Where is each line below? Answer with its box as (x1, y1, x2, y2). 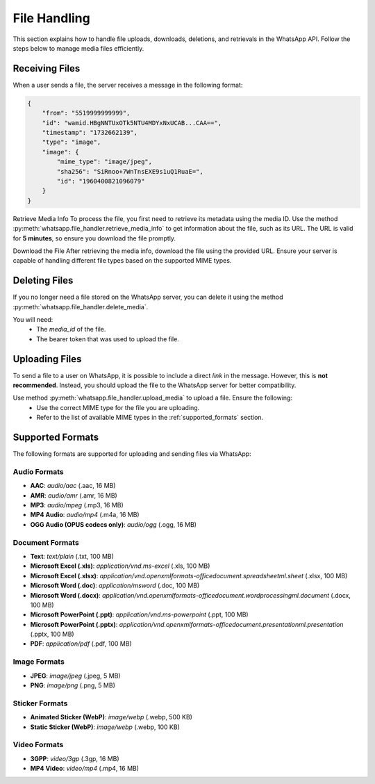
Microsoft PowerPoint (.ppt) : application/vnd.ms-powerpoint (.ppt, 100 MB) (30, 610, 249, 619)
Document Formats (12, 537, 79, 547)
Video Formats (12, 740, 64, 750)
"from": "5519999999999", (42, 109, 131, 117)
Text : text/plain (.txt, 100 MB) (30, 552, 115, 560)
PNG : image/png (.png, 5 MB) (30, 681, 116, 689)
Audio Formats (12, 466, 64, 476)
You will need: (12, 315, 53, 323)
